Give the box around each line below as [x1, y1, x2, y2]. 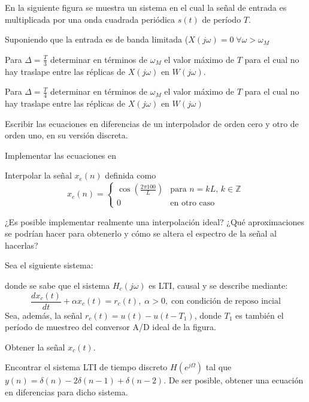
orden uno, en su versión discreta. [5, 129, 128, 141]
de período [202, 13, 241, 25]
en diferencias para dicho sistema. [5, 385, 128, 398]
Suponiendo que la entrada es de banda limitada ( [5, 33, 189, 46]
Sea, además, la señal [5, 309, 83, 321]
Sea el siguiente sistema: [5, 259, 93, 271]
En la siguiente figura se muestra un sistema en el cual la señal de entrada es [5, 1, 287, 13]
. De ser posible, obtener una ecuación [163, 374, 304, 386]
